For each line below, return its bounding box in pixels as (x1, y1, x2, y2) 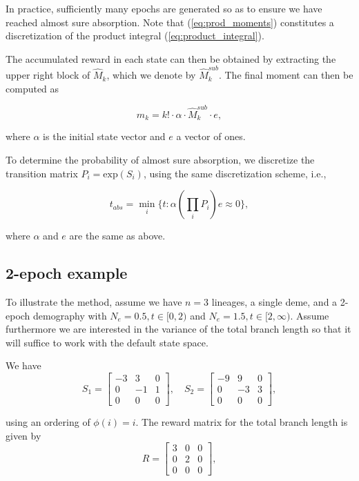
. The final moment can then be (218, 68, 353, 82)
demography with (33, 308, 107, 322)
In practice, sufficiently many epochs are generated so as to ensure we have (6, 1, 322, 15)
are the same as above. (69, 228, 166, 243)
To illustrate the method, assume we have (6, 295, 182, 309)
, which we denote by (106, 68, 196, 82)
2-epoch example (6, 262, 128, 284)
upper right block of (6, 68, 90, 82)
